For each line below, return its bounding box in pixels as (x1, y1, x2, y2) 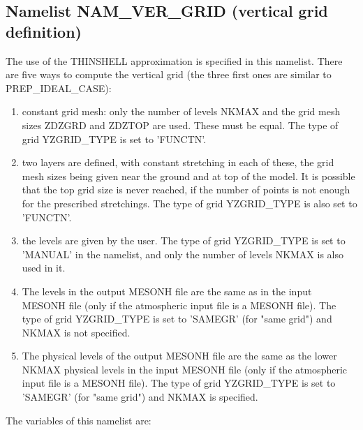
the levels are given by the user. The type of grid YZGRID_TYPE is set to (22, 233, 346, 248)
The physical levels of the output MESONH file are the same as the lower (22, 348, 337, 363)
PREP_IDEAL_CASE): (6, 80, 112, 95)
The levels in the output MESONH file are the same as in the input (22, 283, 312, 298)
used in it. (22, 260, 66, 275)
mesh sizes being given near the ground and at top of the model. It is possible (22, 168, 355, 183)
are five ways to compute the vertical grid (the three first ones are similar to (6, 67, 332, 82)
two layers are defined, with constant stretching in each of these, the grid (22, 155, 334, 170)
